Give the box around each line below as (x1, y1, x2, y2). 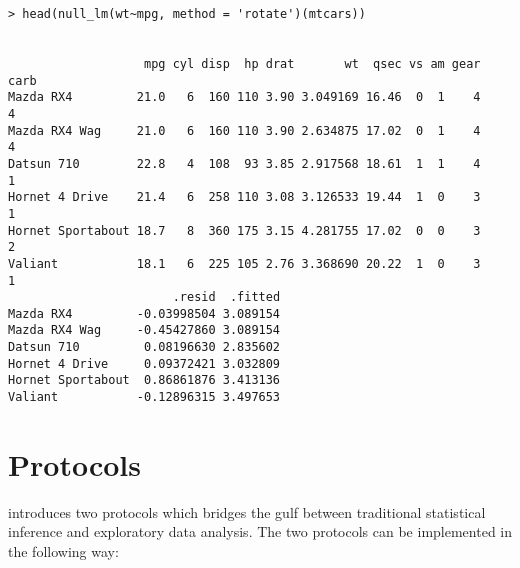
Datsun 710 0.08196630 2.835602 (8, 340, 281, 355)
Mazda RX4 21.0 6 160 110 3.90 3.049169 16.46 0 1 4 (8, 90, 481, 105)
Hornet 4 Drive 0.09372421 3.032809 (8, 356, 281, 371)
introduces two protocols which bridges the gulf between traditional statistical (8, 501, 486, 522)
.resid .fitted (172, 290, 281, 305)
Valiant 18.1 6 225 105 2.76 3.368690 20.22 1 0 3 (8, 256, 481, 271)
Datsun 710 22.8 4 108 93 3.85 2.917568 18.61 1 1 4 (8, 156, 481, 171)
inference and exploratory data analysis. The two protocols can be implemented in (8, 521, 512, 542)
